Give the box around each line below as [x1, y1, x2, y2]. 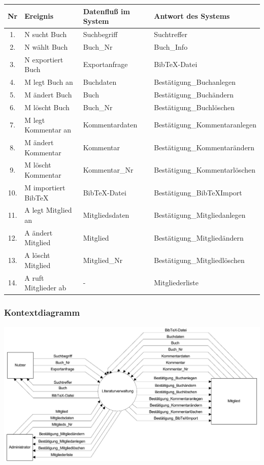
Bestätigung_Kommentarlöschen [154, 164, 256, 175]
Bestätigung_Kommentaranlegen [154, 119, 256, 130]
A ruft [24, 272, 44, 283]
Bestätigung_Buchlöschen [154, 102, 235, 112]
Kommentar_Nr [83, 164, 134, 175]
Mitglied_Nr [83, 255, 123, 265]
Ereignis [24, 11, 54, 21]
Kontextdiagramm [4, 306, 80, 319]
